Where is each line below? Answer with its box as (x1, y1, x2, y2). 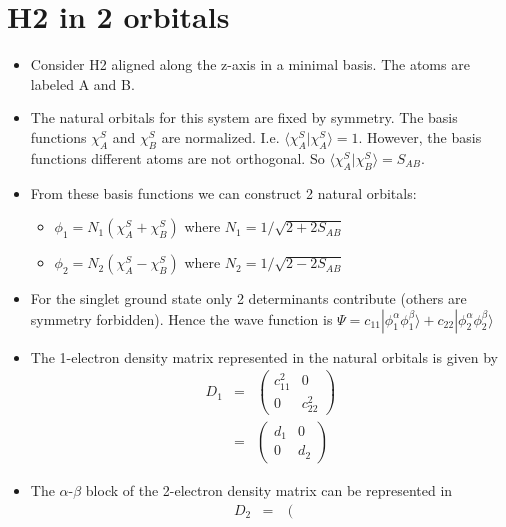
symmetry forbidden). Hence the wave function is (30, 308, 333, 329)
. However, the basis (358, 126, 482, 147)
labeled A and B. (30, 73, 135, 94)
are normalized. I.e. (161, 126, 280, 147)
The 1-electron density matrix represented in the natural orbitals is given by (30, 346, 499, 367)
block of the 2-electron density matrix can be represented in (85, 479, 453, 500)
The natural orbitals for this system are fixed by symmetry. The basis (30, 107, 458, 128)
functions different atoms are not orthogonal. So (30, 147, 325, 168)
